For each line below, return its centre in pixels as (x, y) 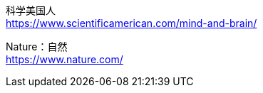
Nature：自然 (37, 46)
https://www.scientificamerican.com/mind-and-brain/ (131, 23)
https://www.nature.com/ (65, 59)
